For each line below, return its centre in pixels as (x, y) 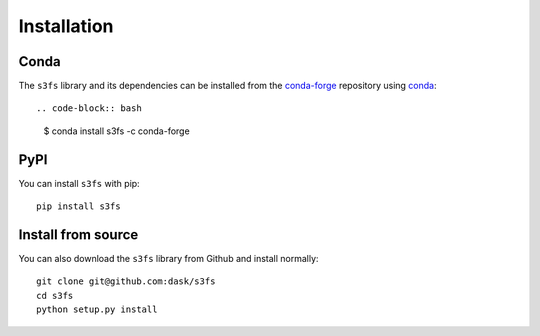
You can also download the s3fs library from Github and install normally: (168, 259)
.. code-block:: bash (89, 108)
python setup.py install (97, 309)
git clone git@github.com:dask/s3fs (126, 281)
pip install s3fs (78, 206)
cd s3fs (55, 295)
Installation (66, 26)
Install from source (78, 234)
